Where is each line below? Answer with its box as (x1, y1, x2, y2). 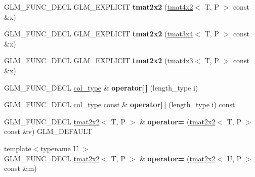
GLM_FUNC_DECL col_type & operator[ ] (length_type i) (4, 82, 198, 93)
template (4, 143, 31, 153)
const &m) (4, 163, 37, 173)
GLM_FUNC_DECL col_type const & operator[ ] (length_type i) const (4, 99, 235, 110)
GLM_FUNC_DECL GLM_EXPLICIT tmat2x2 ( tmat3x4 (4, 28, 193, 39)
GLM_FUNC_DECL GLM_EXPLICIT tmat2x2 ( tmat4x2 (4, 2, 193, 12)
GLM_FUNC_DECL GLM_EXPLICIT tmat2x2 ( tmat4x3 (4, 55, 193, 66)
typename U (40, 143, 78, 153)
